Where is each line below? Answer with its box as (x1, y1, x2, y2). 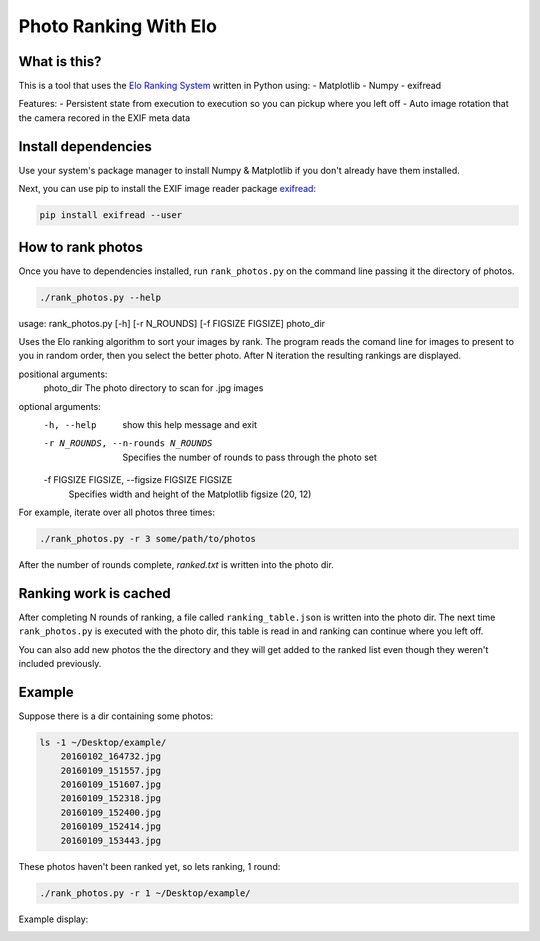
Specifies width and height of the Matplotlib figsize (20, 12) (68, 488, 312, 500)
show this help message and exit (122, 418, 257, 430)
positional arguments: (18, 368, 108, 380)
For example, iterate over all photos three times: (18, 506, 215, 518)
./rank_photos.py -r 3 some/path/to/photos (39, 533, 257, 544)
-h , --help (43, 419, 97, 430)
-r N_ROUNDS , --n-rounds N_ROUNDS (43, 438, 213, 449)
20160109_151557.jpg (60, 765, 162, 776)
